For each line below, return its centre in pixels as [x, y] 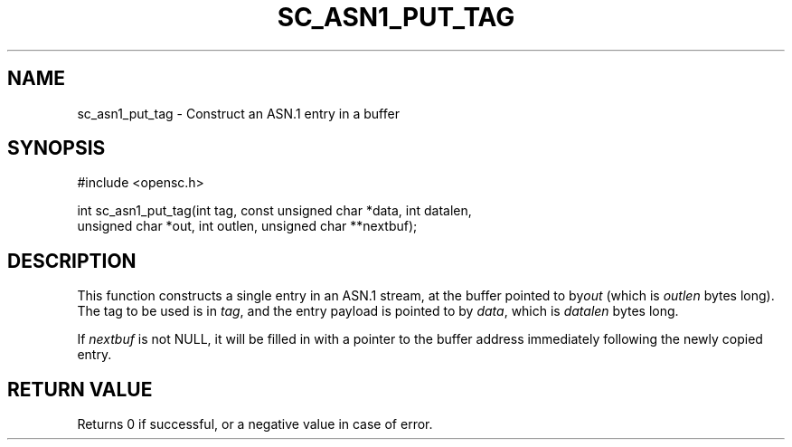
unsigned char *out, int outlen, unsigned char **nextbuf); [247, 226]
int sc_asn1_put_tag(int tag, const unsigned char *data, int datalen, [274, 211]
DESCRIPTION [72, 261]
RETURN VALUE [80, 389]
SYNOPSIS [57, 148]
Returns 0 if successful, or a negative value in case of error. [255, 424]
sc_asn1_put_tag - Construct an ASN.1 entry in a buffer [238, 113]
